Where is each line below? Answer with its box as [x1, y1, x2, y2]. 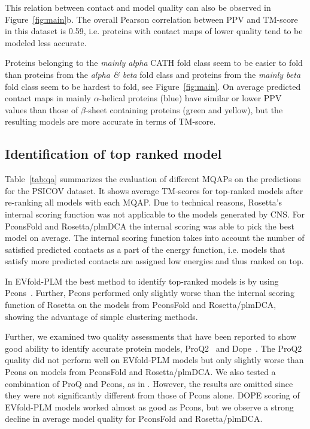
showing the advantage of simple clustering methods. [5, 310, 198, 322]
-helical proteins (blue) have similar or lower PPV [99, 92, 282, 104]
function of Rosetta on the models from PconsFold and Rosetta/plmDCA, [5, 298, 276, 311]
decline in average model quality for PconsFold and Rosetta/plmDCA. [5, 412, 263, 425]
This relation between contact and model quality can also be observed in [5, 1, 271, 13]
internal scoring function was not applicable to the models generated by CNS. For [5, 207, 305, 220]
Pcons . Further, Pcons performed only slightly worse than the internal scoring [5, 286, 294, 299]
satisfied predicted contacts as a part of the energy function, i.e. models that [5, 243, 285, 255]
